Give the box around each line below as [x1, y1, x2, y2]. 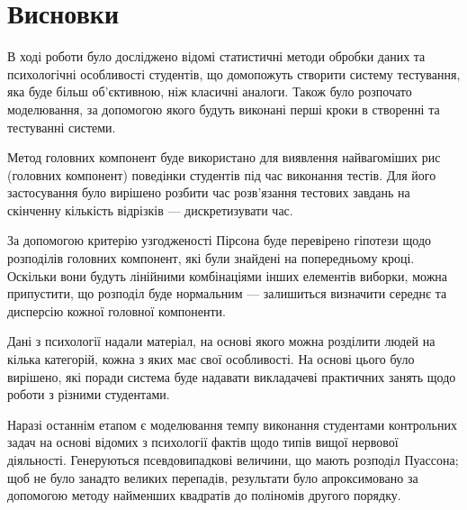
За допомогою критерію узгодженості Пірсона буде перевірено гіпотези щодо [7, 231, 432, 250]
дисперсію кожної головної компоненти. [7, 301, 226, 320]
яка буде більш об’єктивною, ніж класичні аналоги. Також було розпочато [7, 82, 412, 101]
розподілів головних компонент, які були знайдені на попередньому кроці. [7, 249, 415, 268]
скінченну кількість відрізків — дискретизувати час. [7, 200, 293, 219]
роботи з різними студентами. [7, 385, 170, 404]
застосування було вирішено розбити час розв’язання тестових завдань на [7, 183, 410, 202]
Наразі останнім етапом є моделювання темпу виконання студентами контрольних [7, 414, 457, 433]
